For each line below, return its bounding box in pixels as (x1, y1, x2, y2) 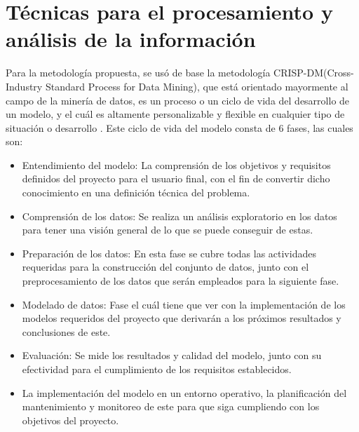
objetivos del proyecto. (22, 412, 119, 427)
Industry (6, 79, 43, 93)
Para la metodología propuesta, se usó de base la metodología (6, 65, 271, 80)
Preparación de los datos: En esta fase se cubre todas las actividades (22, 245, 316, 260)
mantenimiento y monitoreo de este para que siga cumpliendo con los (22, 399, 320, 414)
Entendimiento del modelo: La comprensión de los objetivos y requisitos (22, 157, 331, 172)
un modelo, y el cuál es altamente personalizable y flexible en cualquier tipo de (6, 107, 345, 121)
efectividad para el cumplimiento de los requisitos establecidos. (22, 362, 292, 376)
